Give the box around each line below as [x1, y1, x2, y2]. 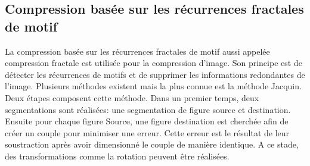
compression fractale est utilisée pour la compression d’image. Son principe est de [5, 57, 302, 69]
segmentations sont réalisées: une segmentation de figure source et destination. [5, 103, 291, 115]
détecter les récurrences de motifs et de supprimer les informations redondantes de [5, 68, 305, 80]
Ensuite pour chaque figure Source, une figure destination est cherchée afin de [5, 115, 289, 127]
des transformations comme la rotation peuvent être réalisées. [5, 149, 230, 162]
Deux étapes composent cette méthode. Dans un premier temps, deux [5, 91, 259, 104]
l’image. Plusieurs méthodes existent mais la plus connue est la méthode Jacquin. [5, 80, 302, 92]
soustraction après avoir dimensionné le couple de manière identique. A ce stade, [5, 138, 299, 151]
